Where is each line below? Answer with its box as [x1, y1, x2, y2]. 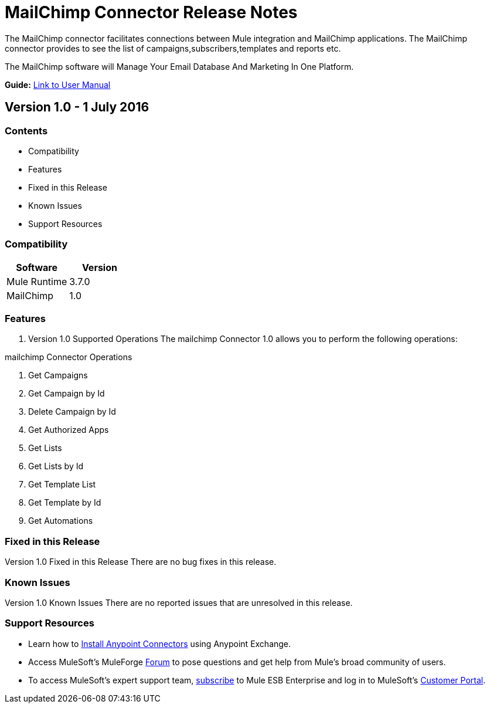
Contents [5, 124, 48, 137]
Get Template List [28, 479, 96, 490]
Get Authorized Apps [28, 425, 109, 435]
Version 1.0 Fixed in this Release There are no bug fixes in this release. [5, 557, 277, 567]
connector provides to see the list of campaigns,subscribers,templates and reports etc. [5, 43, 341, 53]
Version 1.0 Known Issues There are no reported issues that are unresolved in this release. [5, 597, 353, 608]
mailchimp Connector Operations [5, 352, 132, 363]
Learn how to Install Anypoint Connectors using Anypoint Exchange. [28, 638, 291, 649]
